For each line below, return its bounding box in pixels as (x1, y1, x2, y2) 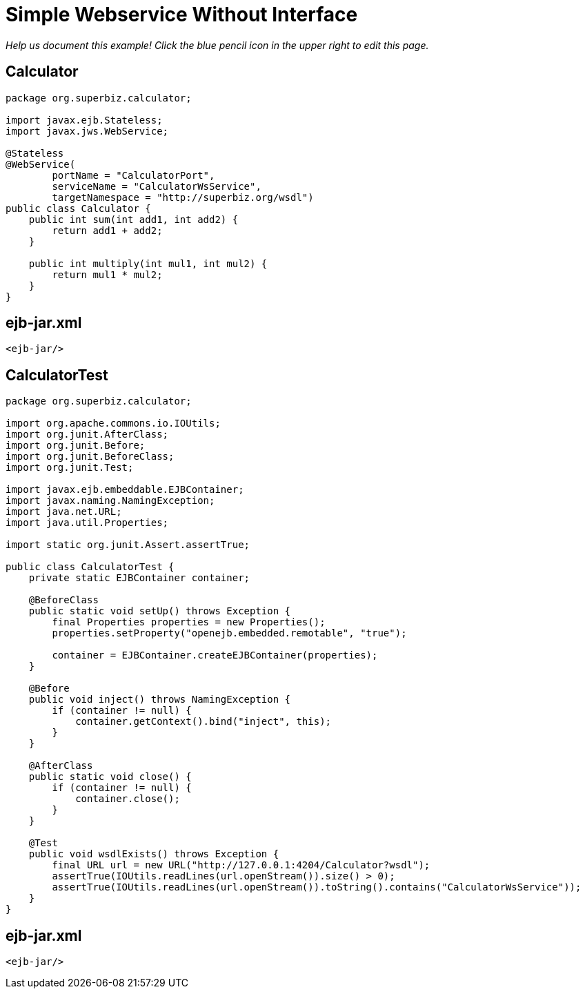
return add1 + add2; (52, 224, 163, 236)
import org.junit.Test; (6, 462, 134, 474)
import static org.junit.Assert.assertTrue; (6, 539, 250, 551)
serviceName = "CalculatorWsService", (52, 180, 261, 192)
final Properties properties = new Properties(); (52, 616, 326, 628)
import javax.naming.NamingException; (6, 495, 215, 507)
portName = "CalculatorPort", (52, 169, 215, 181)
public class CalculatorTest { (6, 561, 175, 573)
